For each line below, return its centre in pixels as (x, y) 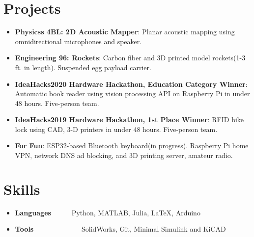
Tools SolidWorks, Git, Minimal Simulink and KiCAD (120, 229)
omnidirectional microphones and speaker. (78, 41)
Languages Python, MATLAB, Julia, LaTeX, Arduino (108, 212)
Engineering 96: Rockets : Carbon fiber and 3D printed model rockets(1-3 (130, 58)
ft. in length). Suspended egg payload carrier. (83, 67)
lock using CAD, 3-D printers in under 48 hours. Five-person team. (116, 129)
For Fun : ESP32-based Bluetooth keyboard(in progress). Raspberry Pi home (132, 145)
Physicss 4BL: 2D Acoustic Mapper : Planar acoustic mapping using (125, 32)
